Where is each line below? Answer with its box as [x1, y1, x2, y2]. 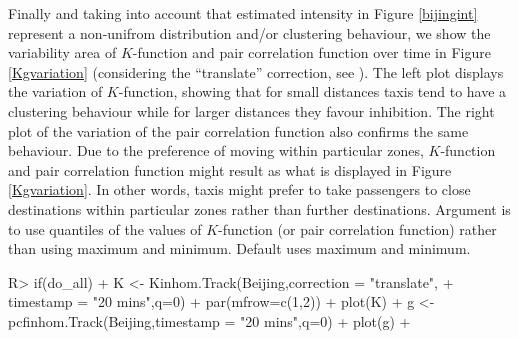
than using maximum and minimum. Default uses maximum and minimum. [8, 238, 471, 259]
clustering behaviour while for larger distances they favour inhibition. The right [8, 100, 495, 121]
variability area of [8, 42, 117, 63]
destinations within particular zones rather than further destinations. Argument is [8, 198, 511, 219]
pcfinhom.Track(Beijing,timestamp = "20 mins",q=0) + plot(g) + [8, 310, 411, 331]
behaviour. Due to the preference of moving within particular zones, [8, 140, 424, 161]
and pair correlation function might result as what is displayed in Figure [8, 159, 452, 180]
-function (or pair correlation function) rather [218, 218, 497, 239]
